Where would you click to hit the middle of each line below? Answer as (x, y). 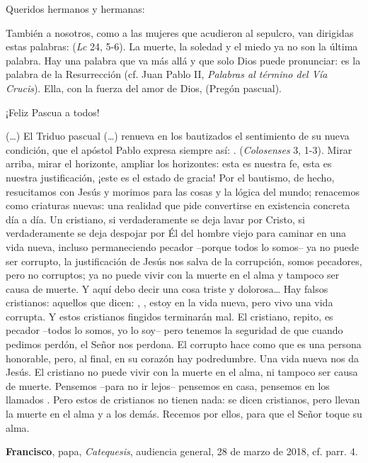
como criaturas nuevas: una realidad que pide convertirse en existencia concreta (178, 205)
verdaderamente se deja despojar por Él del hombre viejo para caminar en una (176, 233)
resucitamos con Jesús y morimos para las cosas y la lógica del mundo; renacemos (183, 191)
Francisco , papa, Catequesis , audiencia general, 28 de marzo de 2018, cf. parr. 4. (182, 451)
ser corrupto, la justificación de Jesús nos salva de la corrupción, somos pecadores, (184, 261)
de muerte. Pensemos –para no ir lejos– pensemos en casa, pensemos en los (168, 385)
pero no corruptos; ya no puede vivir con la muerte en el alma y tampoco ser (173, 275)
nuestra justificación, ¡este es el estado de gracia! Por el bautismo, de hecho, (170, 177)
